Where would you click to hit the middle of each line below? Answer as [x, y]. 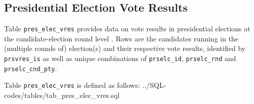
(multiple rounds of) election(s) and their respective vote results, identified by [125, 48]
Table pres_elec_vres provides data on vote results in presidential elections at [127, 29]
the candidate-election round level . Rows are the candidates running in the [121, 38]
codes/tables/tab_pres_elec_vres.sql [62, 95]
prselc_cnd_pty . [31, 68]
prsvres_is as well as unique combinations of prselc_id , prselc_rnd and [120, 58]
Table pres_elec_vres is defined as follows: [72, 85]
